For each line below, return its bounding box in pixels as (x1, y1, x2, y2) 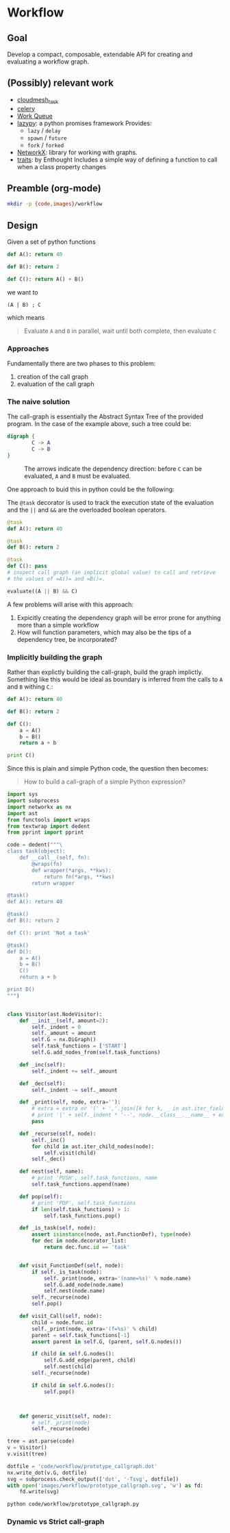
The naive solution (7, 397, 71, 406)
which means (7, 313, 45, 321)
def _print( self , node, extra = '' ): (19, 1099, 121, 1106)
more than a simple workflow (16, 621, 99, 629)
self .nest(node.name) (43, 1288, 106, 1295)
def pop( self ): (19, 1193, 63, 1200)
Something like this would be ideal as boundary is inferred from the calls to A (7, 675, 223, 683)
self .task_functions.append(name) (31, 1181, 130, 1188)
